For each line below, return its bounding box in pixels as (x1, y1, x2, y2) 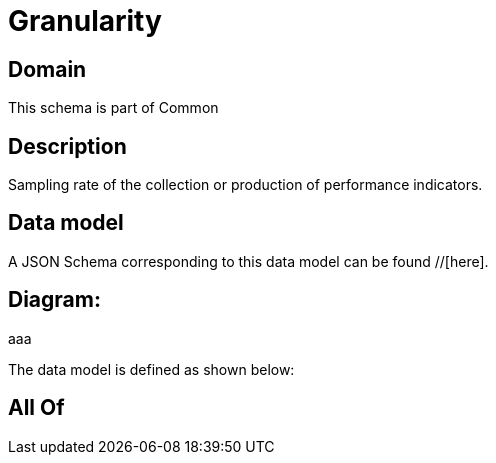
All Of (8, 395, 65, 421)
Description (8, 133, 127, 159)
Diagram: (8, 287, 101, 313)
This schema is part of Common (8, 99, 219, 117)
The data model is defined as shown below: (8, 360, 295, 378)
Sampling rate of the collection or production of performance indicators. (8, 176, 483, 194)
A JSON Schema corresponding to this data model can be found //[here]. (8, 252, 489, 270)
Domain (8, 56, 87, 82)
